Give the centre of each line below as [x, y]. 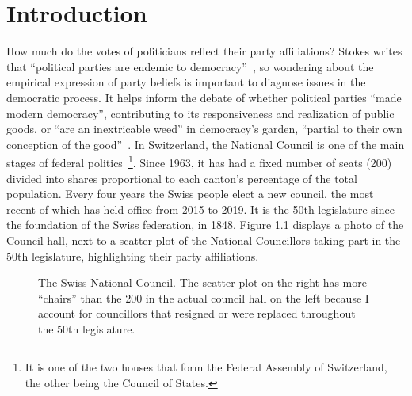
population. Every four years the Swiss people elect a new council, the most [190, 194]
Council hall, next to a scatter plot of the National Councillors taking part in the [204, 240]
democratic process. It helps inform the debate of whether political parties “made [204, 97]
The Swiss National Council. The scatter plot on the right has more [202, 282]
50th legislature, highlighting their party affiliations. [133, 255]
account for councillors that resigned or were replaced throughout [197, 313]
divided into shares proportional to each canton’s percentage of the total [182, 178]
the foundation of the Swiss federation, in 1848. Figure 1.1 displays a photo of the [205, 225]
